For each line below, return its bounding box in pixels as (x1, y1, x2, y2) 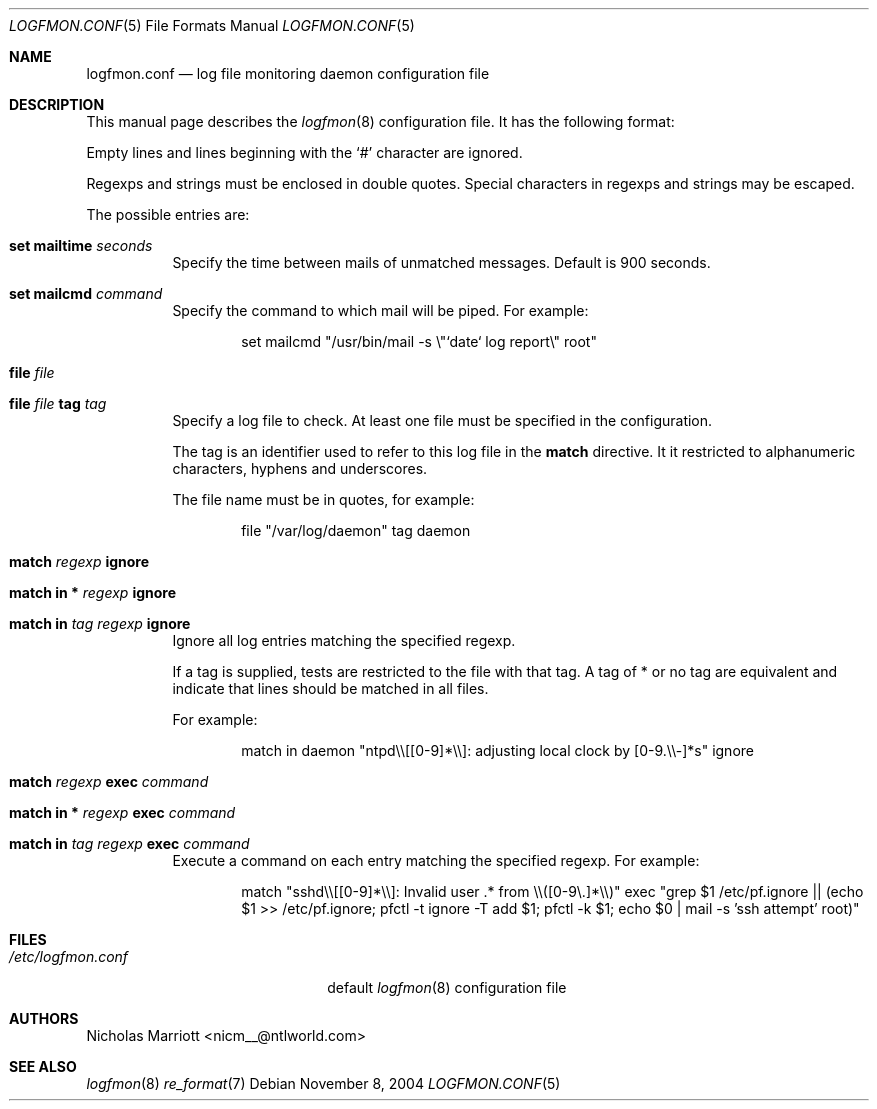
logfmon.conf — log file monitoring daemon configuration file (86, 65, 490, 82)
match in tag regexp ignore (9, 615, 191, 632)
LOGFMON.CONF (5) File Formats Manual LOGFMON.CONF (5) (9, 17, 415, 34)
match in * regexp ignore (9, 584, 177, 601)
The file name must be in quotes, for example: (172, 491, 475, 508)
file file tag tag (9, 395, 107, 412)
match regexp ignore (9, 553, 150, 570)
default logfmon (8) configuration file (327, 979, 567, 996)
